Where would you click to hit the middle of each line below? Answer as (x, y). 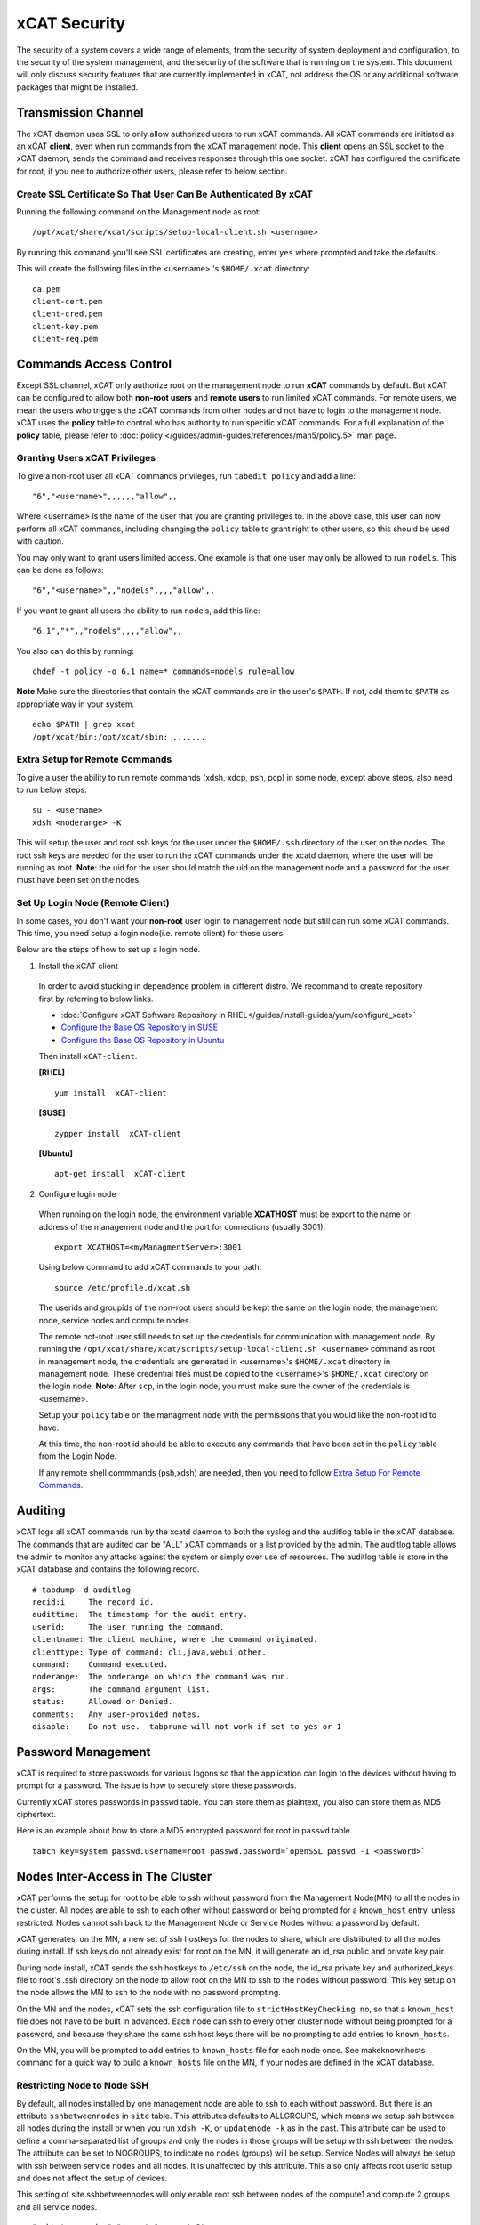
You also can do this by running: (76, 651)
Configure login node (77, 1193)
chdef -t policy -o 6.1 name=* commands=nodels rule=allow (164, 671)
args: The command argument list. (121, 1689)
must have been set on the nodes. (79, 880)
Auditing (41, 1511)
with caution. (40, 541)
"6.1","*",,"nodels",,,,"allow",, (107, 631)
